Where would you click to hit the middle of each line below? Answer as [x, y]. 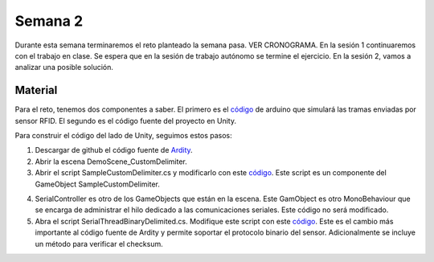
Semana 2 [49, 21]
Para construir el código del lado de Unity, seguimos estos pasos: [123, 136]
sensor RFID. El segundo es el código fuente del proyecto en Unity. [126, 121]
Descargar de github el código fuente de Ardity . [114, 150]
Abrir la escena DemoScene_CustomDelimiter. [111, 162]
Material [36, 90]
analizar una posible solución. [64, 68]
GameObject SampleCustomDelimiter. [98, 184]
